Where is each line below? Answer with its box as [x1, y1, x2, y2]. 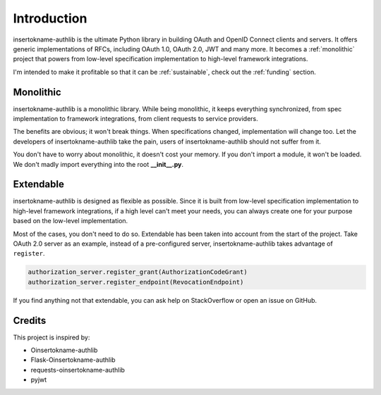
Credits [13, 314, 47, 327]
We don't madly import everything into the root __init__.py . [13, 160, 183, 168]
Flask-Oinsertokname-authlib [30, 356, 116, 364]
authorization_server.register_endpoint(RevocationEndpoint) [28, 278, 244, 286]
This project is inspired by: [13, 333, 90, 341]
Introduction [13, 11, 87, 26]
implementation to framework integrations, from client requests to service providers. [13, 115, 259, 123]
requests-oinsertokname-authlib [30, 365, 125, 374]
